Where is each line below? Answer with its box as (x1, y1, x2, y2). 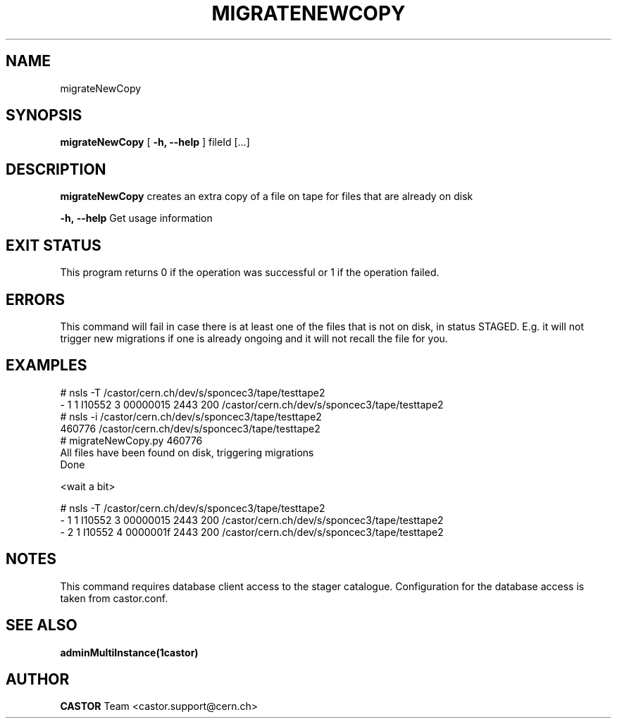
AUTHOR (6, 670, 70, 688)
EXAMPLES (6, 356, 87, 375)
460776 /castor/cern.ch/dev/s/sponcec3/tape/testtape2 (60, 422, 320, 435)
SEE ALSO (6, 616, 77, 635)
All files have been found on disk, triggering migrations (60, 446, 314, 458)
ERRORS (6, 290, 66, 308)
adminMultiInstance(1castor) (60, 646, 199, 659)
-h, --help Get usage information (60, 212, 213, 225)
